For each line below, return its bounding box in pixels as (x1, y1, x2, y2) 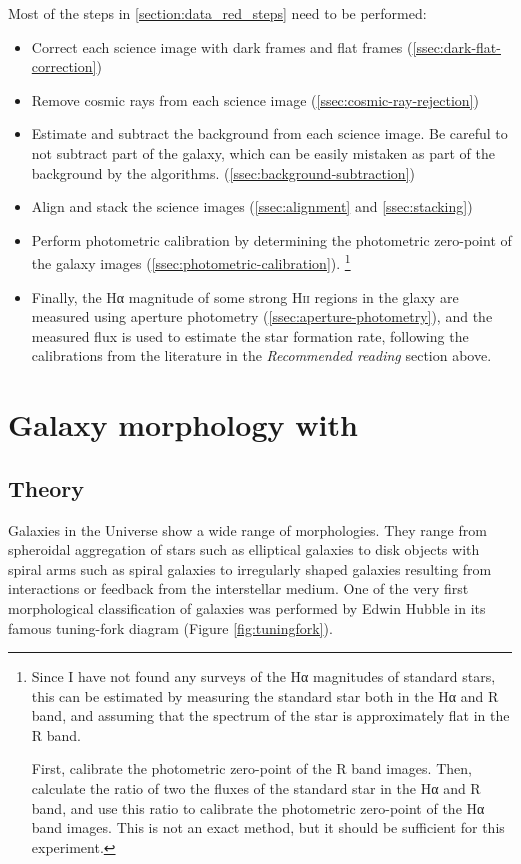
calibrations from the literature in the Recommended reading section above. (31, 345, 492, 366)
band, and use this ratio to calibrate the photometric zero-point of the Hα (31, 797, 485, 818)
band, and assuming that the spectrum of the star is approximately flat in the (31, 705, 510, 726)
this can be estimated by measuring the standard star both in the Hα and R (31, 685, 499, 706)
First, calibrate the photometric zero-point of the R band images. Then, (31, 758, 472, 779)
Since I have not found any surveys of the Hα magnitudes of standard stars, (31, 666, 496, 687)
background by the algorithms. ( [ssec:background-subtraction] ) (31, 162, 415, 183)
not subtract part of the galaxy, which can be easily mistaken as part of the (31, 142, 495, 163)
